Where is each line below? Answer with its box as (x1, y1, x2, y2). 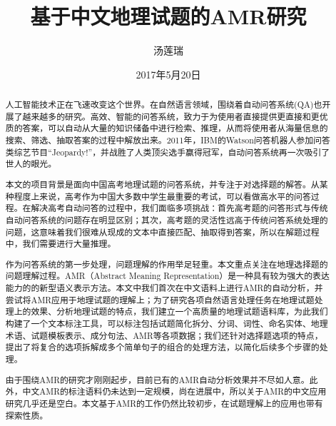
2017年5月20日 (136, 66, 201, 81)
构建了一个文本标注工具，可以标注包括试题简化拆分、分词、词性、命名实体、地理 (5, 318, 328, 330)
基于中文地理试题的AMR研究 (30, 1, 307, 31)
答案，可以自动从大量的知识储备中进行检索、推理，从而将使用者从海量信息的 (22, 122, 328, 134)
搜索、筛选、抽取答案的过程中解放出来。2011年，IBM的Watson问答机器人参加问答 (5, 134, 330, 146)
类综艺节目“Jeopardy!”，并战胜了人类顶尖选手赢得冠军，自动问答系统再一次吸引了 (5, 146, 330, 158)
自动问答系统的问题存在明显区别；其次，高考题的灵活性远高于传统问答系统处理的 (5, 213, 328, 225)
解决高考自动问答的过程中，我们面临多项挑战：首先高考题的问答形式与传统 (31, 202, 328, 214)
